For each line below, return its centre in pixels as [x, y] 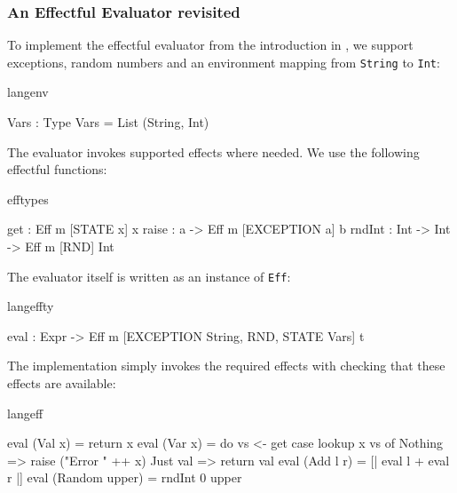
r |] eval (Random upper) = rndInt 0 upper [125, 477]
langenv [28, 92]
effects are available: [62, 383]
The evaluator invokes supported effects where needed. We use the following [213, 151]
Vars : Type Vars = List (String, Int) [108, 122]
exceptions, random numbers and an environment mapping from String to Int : [224, 62]
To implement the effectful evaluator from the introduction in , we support [210, 45]
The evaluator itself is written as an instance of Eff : [149, 276]
